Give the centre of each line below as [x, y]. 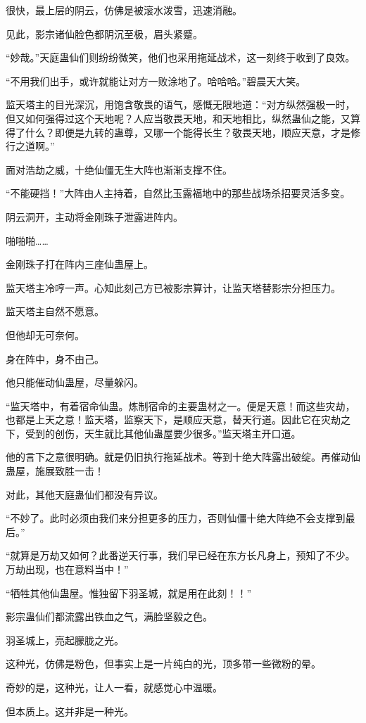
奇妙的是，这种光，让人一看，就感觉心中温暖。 [114, 687]
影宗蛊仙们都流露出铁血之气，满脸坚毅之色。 [109, 616]
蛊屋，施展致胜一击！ [55, 471]
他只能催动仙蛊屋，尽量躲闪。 [75, 382]
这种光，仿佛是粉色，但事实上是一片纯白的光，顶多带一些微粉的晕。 [163, 664]
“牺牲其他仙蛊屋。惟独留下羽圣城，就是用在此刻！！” [129, 593]
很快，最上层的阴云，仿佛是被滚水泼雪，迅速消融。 [124, 10]
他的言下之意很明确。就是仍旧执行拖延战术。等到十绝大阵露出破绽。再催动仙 [183, 457]
